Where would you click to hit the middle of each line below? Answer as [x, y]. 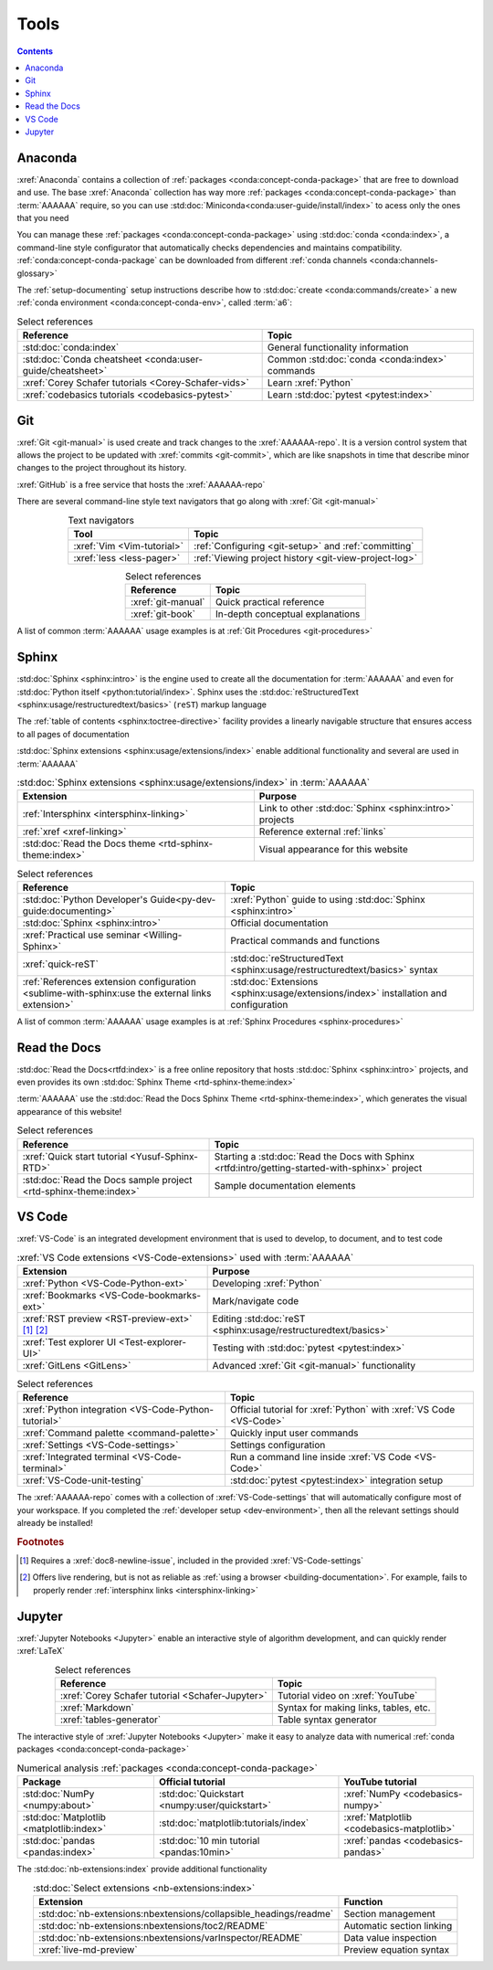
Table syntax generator [327, 1720]
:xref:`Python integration [75, 1410]
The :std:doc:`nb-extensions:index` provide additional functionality [142, 1869]
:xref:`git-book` [163, 614]
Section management [389, 1913]
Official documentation [279, 923]
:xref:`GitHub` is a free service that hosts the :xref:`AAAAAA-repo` [141, 484]
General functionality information [338, 347]
